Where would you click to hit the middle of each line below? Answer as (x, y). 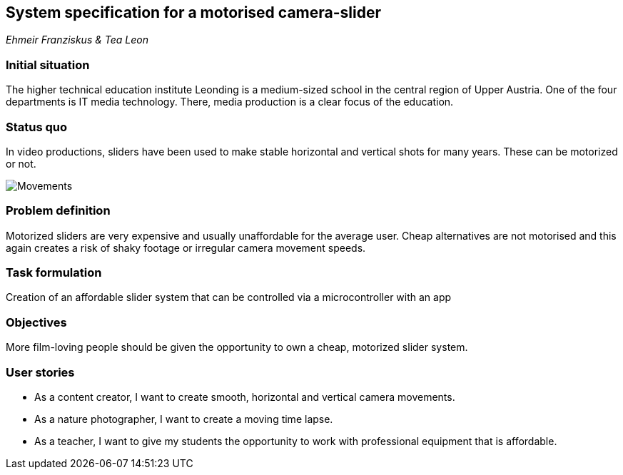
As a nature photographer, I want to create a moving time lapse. (184, 419)
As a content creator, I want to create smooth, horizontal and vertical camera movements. (245, 397)
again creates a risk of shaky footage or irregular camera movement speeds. (186, 247)
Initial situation (48, 65)
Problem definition (58, 211)
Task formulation (54, 273)
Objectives (36, 322)
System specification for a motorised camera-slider (193, 12)
